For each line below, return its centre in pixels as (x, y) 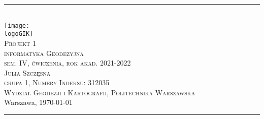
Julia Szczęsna (27, 72)
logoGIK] (19, 34)
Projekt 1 (20, 43)
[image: (17, 25)
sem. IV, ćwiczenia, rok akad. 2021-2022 (68, 63)
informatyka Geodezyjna (44, 53)
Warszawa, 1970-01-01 (38, 102)
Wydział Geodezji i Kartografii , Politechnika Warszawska (100, 92)
